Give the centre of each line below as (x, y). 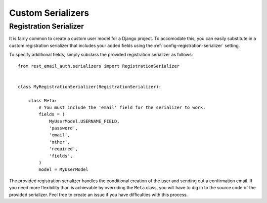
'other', (60, 142)
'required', (64, 149)
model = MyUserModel (64, 170)
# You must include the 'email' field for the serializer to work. (122, 107)
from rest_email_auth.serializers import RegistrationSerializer (99, 66)
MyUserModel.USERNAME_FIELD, (84, 121)
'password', (64, 128)
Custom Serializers (49, 13)
